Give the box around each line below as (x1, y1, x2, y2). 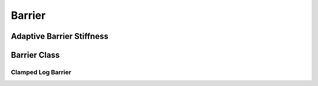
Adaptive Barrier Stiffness (11, 31, 109, 41)
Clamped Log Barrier (11, 68, 72, 76)
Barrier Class (11, 50, 60, 60)
